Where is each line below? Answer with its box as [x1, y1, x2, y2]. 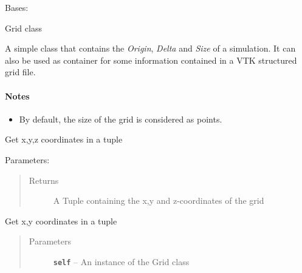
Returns [29, 174, 59, 186]
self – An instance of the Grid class [53, 255, 190, 268]
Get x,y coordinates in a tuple [5, 214, 117, 227]
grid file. [5, 66, 36, 78]
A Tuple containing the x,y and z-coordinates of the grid [53, 194, 264, 207]
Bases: [5, 1, 29, 13]
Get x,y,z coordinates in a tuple [5, 133, 123, 146]
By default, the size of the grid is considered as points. [19, 112, 222, 125]
